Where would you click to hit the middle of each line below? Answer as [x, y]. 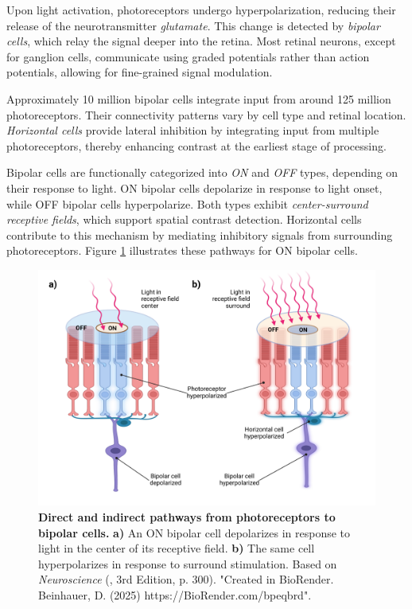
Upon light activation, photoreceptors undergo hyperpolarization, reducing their [201, 10]
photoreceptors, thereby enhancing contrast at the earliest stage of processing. [196, 145]
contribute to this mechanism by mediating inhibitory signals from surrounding [200, 234]
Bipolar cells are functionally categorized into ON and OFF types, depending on [202, 172]
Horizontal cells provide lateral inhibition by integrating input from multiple [193, 130]
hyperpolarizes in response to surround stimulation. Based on [188, 563]
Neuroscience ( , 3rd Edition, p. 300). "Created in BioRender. [186, 579]
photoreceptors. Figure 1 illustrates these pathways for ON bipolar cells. [182, 250]
